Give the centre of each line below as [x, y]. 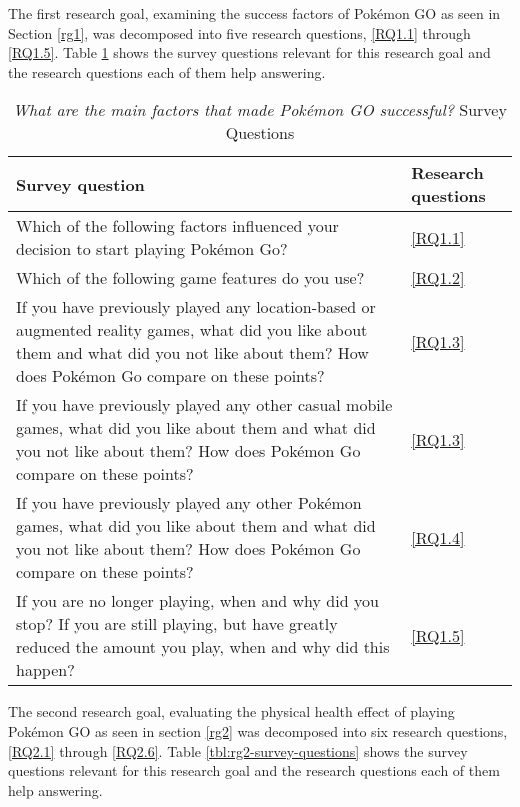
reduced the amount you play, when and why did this [203, 647]
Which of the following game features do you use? [190, 278]
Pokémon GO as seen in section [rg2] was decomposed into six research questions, [258, 730]
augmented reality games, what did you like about [192, 330]
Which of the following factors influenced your [177, 226]
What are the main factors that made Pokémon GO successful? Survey [260, 110]
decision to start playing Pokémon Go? [152, 249]
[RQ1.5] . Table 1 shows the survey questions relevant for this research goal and [249, 52]
